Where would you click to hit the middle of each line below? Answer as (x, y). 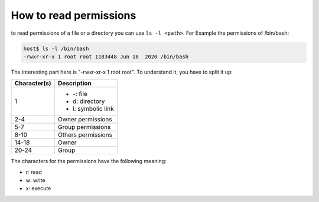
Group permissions (84, 127)
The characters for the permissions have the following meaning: (89, 161)
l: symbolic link (94, 109)
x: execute (38, 188)
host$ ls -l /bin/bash (56, 48)
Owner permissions (85, 120)
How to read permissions (74, 15)
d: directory (89, 101)
